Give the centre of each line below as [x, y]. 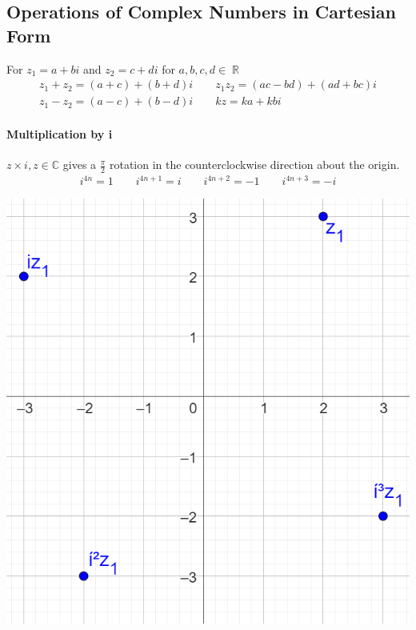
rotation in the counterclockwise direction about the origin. [254, 165]
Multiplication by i [60, 133]
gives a [80, 165]
